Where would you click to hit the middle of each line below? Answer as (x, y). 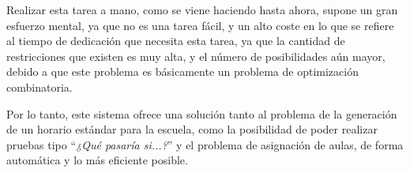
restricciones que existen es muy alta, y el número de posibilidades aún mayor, (196, 56)
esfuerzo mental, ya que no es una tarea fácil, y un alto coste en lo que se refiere (200, 25)
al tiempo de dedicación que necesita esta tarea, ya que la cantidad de (176, 41)
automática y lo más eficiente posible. (97, 160)
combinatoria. (39, 86)
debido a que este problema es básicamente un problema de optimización (182, 71)
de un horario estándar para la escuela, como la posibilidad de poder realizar (192, 129)
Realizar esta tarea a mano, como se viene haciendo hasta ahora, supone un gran (202, 9)
